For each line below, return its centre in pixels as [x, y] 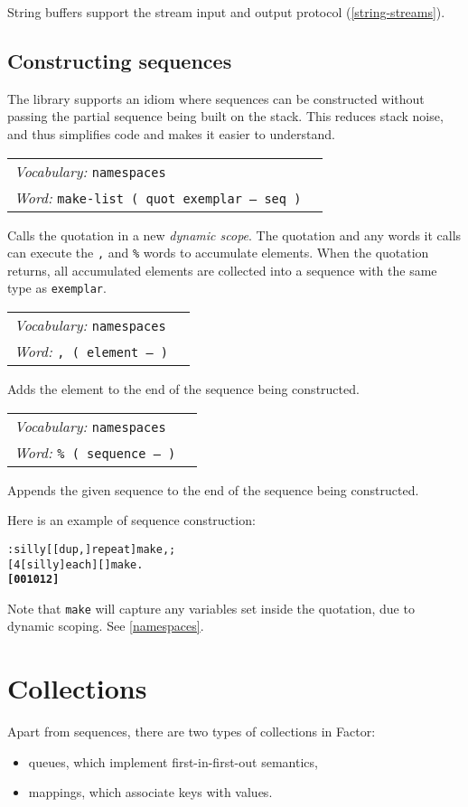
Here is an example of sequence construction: [131, 520]
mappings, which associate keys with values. [150, 792]
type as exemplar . [57, 288]
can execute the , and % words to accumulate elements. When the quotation [218, 253]
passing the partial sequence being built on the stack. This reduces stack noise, [225, 116]
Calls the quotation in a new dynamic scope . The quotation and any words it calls [234, 235]
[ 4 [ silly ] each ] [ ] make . [75, 564]
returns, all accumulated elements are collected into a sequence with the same [222, 270]
